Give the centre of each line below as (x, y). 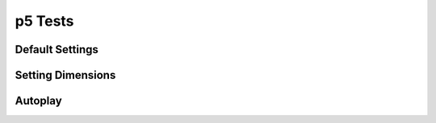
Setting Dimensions (65, 75)
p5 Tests (44, 21)
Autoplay (38, 101)
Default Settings (57, 49)
